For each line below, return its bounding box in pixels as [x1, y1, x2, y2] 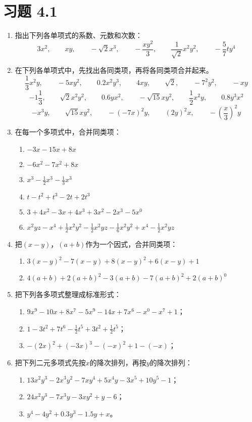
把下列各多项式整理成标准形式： [15, 289, 121, 300]
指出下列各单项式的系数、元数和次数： [15, 30, 142, 40]
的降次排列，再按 [89, 357, 146, 367]
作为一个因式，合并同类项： [85, 238, 178, 249]
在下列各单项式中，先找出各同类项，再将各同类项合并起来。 [15, 65, 213, 75]
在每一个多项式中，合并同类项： [15, 126, 121, 137]
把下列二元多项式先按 [15, 357, 86, 367]
